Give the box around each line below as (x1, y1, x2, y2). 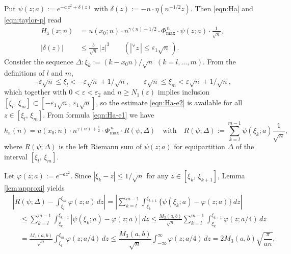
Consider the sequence (4, 56, 73, 66)
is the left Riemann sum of (59, 141, 142, 152)
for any (146, 170, 169, 180)
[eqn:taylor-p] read (4, 14, 62, 25)
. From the (203, 56, 236, 66)
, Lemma (217, 170, 245, 180)
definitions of (4, 67, 45, 78)
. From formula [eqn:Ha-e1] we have (43, 109, 154, 120)
